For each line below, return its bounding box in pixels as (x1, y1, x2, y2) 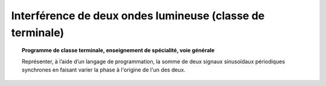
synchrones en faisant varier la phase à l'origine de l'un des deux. (22, 66, 186, 73)
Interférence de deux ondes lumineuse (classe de (11, 9, 265, 22)
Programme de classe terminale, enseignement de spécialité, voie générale (22, 47, 215, 54)
